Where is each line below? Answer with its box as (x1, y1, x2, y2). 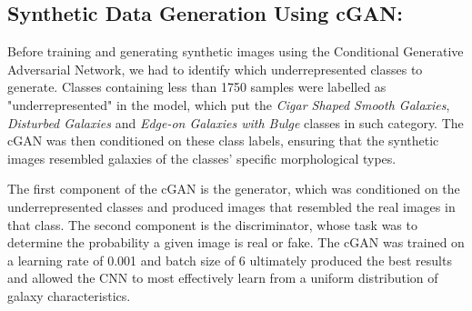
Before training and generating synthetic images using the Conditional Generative (7, 42, 464, 61)
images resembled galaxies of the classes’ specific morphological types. (7, 148, 397, 167)
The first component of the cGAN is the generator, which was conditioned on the (7, 179, 460, 198)
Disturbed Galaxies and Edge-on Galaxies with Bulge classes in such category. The (7, 113, 464, 132)
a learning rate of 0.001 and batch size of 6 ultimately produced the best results (7, 250, 452, 269)
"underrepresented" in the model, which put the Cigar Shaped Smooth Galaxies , (7, 95, 450, 114)
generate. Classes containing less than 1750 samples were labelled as (7, 77, 387, 96)
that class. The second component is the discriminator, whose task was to (7, 215, 417, 234)
